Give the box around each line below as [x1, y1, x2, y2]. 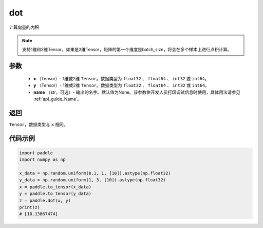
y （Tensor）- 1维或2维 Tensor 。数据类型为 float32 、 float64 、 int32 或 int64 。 [33, 83, 209, 88]
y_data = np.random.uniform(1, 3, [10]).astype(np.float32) [19, 177, 166, 183]
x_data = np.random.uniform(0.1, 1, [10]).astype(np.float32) [19, 170, 171, 176]
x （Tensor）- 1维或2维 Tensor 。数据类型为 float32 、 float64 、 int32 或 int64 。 [33, 75, 209, 81]
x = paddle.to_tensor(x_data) [19, 184, 92, 190]
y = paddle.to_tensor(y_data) [19, 191, 92, 196]
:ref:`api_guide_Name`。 [33, 96, 82, 102]
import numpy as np [19, 157, 66, 162]
